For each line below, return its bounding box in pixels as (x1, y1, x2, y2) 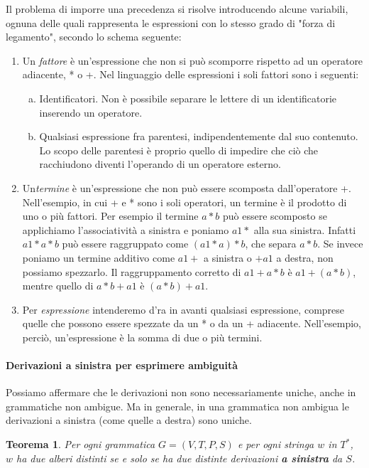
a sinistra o (203, 250, 252, 265)
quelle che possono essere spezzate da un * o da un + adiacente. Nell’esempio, (22, 316, 361, 331)
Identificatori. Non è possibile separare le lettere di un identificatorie (39, 90, 337, 105)
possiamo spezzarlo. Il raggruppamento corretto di (22, 264, 241, 279)
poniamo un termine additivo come (22, 250, 175, 265)
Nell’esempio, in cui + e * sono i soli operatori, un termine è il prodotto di (22, 194, 347, 209)
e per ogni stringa (237, 437, 314, 452)
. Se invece (317, 236, 363, 251)
